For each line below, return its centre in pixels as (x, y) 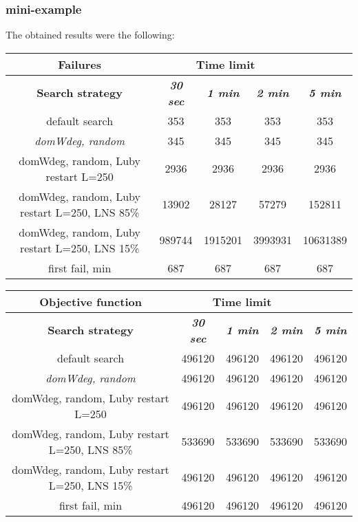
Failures (80, 64)
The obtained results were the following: (90, 35)
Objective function (91, 301)
